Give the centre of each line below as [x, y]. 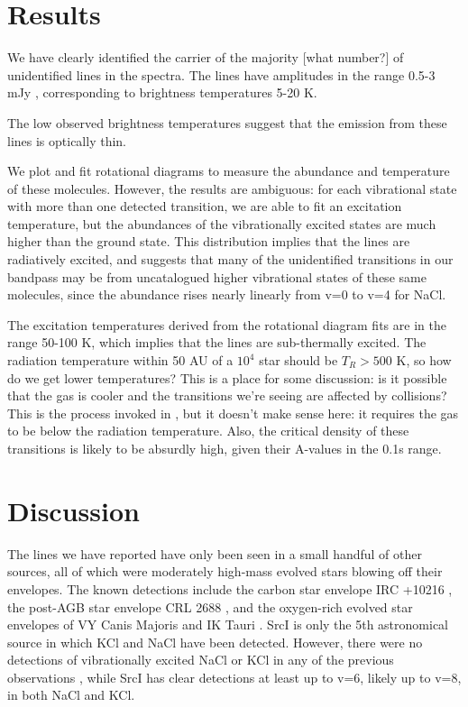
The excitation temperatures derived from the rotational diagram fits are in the [227, 324]
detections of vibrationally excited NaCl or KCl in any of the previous [201, 660]
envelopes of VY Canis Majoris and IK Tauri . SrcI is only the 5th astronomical [228, 624]
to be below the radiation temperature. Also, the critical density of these [208, 431]
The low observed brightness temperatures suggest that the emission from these [227, 122]
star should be [298, 360]
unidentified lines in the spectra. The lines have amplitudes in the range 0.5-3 [221, 74]
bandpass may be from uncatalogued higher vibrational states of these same [217, 276]
